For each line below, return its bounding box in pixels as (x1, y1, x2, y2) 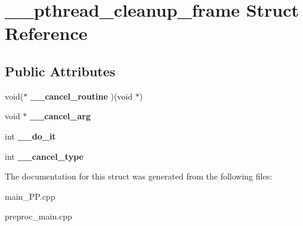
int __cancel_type (5, 150, 84, 162)
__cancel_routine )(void (30, 89, 133, 102)
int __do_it (5, 129, 56, 142)
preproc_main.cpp (5, 210, 72, 222)
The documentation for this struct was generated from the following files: (5, 170, 273, 182)
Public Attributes (5, 61, 116, 80)
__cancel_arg (30, 110, 91, 122)
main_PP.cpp (5, 190, 55, 202)
